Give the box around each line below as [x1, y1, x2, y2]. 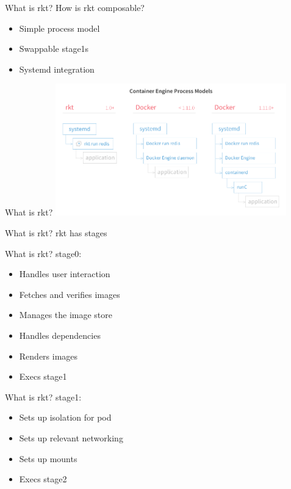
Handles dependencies [19, 329, 101, 341]
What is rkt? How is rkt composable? [5, 1, 145, 13]
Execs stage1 [19, 370, 67, 383]
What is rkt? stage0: [5, 247, 82, 259]
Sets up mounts [19, 452, 77, 465]
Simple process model [19, 21, 100, 34]
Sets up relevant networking [19, 431, 123, 444]
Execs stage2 [19, 473, 67, 485]
